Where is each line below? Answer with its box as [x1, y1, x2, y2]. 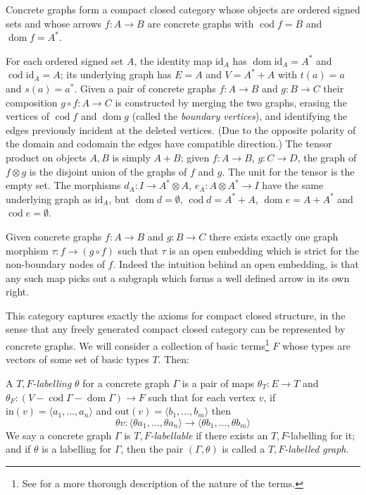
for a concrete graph [82, 375, 170, 390]
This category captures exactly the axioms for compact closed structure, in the [6, 307, 346, 322]
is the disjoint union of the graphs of [29, 164, 187, 178]
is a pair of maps [182, 375, 255, 390]
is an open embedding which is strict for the [169, 243, 360, 257]
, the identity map [134, 53, 213, 68]
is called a [222, 441, 265, 456]
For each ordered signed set [6, 53, 124, 68]
